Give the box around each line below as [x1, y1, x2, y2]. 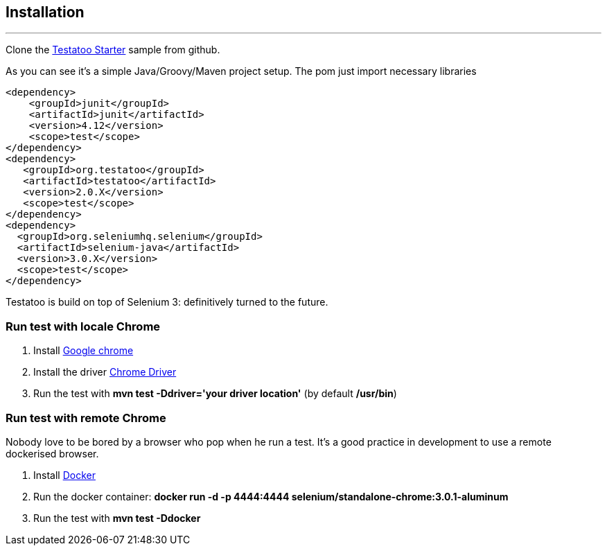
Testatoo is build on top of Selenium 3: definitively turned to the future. [6, 296, 328, 308]
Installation [6, 3, 85, 21]
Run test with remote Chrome [6, 410, 166, 425]
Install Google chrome [33, 344, 134, 357]
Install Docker [33, 469, 96, 481]
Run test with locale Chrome [6, 319, 161, 333]
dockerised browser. [6, 447, 99, 460]
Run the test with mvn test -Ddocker [33, 511, 201, 524]
